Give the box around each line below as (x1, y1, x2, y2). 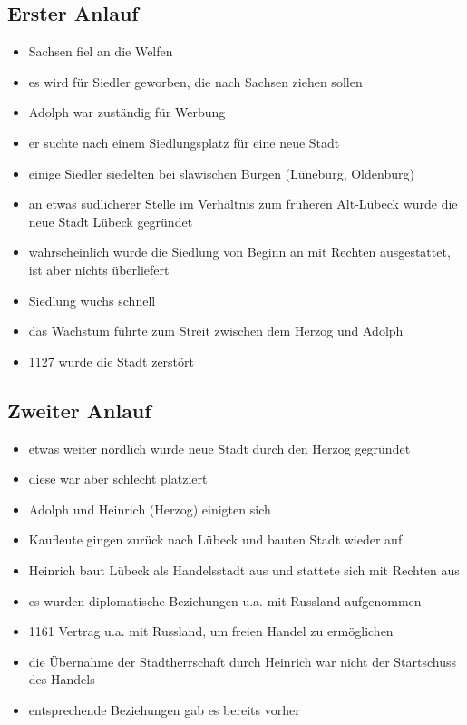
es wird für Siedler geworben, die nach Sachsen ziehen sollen (28, 72, 363, 91)
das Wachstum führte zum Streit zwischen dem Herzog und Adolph (28, 321, 404, 340)
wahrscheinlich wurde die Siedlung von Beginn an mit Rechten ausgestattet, (28, 242, 451, 261)
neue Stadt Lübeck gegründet (28, 211, 193, 230)
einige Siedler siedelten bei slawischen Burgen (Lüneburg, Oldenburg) (28, 163, 414, 182)
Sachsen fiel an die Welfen (28, 42, 173, 61)
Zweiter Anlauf (7, 396, 151, 424)
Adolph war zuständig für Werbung (28, 103, 226, 122)
